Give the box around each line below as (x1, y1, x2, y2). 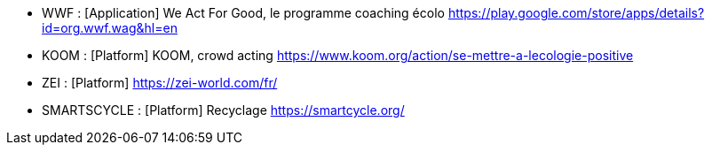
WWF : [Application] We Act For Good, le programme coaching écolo (42, 5, 445, 20)
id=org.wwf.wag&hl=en (42, 20, 178, 35)
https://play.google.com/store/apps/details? (447, 5, 705, 20)
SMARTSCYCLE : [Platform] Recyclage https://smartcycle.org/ (42, 103, 405, 118)
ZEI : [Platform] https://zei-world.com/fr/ (42, 75, 278, 90)
